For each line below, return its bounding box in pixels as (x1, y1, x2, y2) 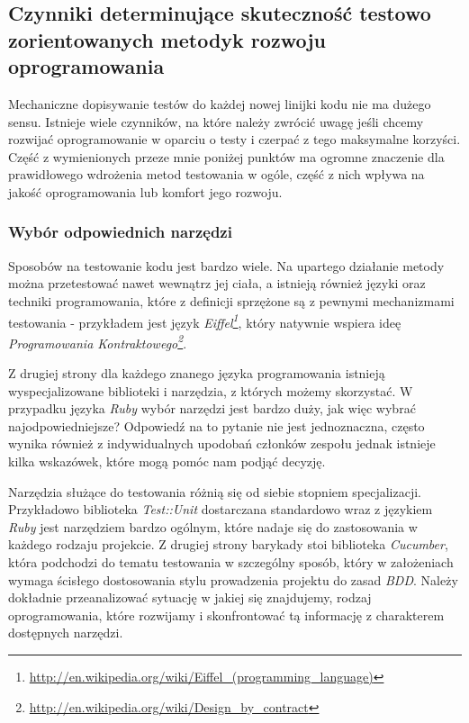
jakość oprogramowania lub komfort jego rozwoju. (8, 182, 283, 201)
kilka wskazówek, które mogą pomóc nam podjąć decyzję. (8, 452, 326, 471)
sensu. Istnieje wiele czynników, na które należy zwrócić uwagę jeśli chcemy (8, 112, 424, 131)
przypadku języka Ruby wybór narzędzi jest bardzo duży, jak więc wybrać (8, 399, 416, 418)
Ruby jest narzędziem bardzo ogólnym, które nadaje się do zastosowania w (8, 517, 418, 536)
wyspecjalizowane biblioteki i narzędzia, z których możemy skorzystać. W (8, 381, 413, 400)
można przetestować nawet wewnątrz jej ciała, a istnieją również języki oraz (8, 274, 426, 293)
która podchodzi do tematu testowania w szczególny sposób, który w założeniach (8, 552, 454, 571)
